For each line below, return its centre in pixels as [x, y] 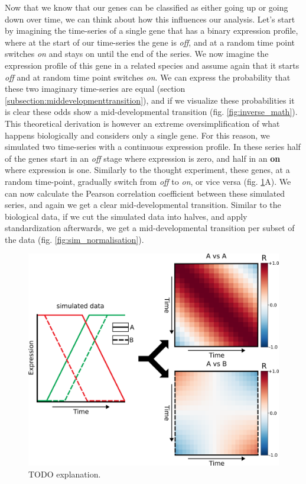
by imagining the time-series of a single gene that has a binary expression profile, [152, 31]
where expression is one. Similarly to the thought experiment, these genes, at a [147, 170]
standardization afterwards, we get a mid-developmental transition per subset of [150, 228]
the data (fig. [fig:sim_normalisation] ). [74, 239]
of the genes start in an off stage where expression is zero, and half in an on [143, 158]
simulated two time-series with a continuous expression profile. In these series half [153, 147]
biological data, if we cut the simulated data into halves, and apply [126, 216]
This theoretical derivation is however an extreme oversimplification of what [142, 123]
